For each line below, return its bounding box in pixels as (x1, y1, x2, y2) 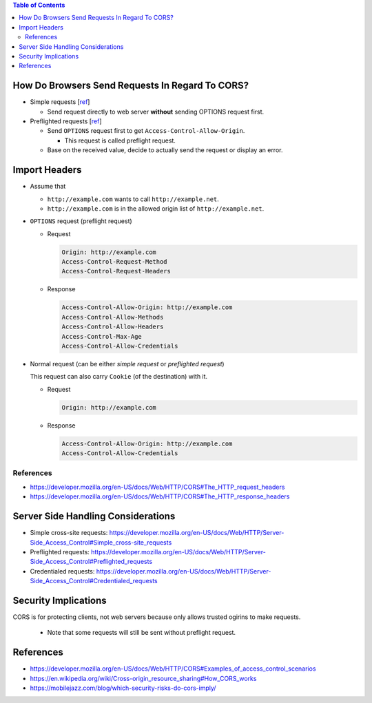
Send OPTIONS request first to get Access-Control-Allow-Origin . (47, 127, 245, 135)
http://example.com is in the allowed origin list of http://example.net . (47, 204, 265, 213)
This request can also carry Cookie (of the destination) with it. (30, 373, 208, 381)
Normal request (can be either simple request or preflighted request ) (30, 359, 225, 368)
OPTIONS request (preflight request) (30, 217, 132, 225)
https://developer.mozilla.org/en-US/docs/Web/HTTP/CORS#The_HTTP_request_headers (30, 483, 285, 491)
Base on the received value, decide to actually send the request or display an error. (47, 146, 283, 154)
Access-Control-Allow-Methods (61, 313, 164, 321)
